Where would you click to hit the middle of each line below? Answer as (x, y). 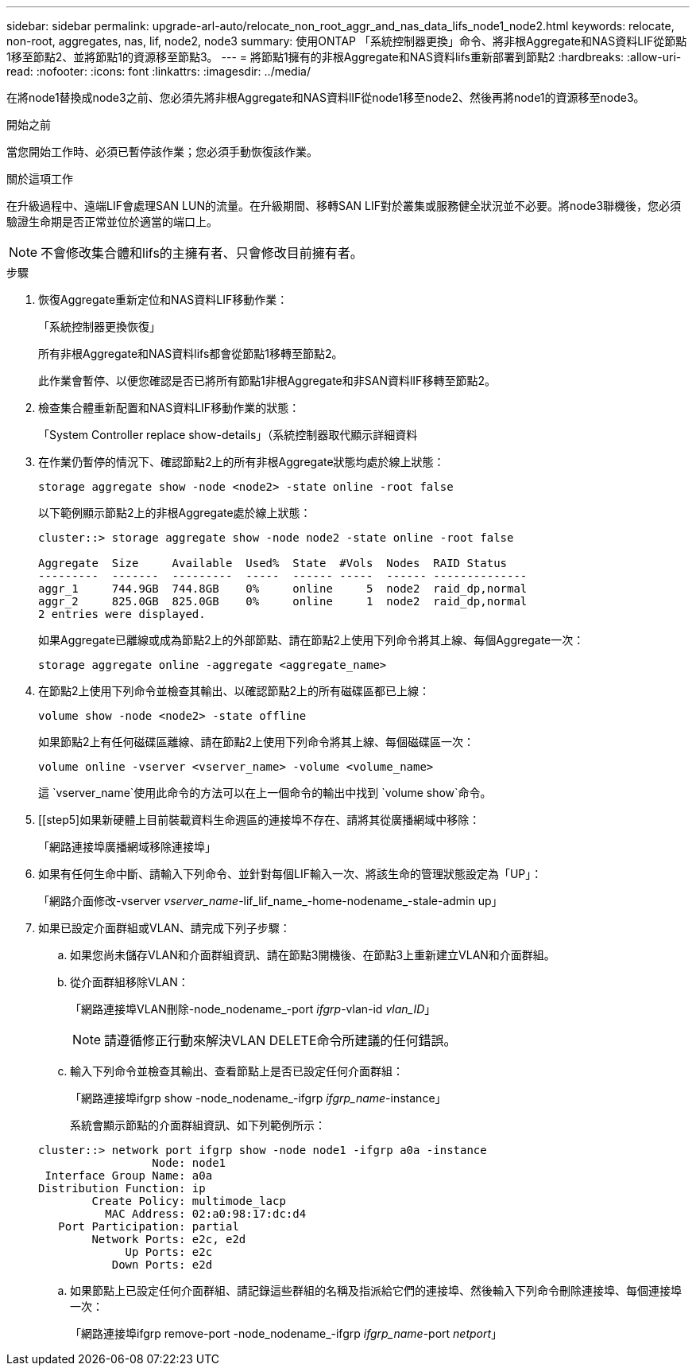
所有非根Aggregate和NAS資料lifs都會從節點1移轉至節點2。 (191, 354)
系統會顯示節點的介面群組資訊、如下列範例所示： (198, 1125)
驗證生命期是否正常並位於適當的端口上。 (112, 222)
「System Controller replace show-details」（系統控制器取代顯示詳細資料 (228, 435)
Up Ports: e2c (169, 1252)
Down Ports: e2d (162, 1265)
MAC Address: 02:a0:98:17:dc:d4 (206, 1214)
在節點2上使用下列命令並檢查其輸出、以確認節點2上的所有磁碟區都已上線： (234, 691)
